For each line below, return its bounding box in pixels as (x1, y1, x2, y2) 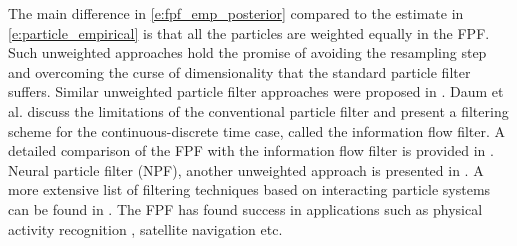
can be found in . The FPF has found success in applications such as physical (8, 198, 483, 219)
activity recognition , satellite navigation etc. (8, 218, 283, 239)
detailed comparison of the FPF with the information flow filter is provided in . (8, 140, 494, 161)
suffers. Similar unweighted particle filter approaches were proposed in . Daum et (8, 81, 504, 102)
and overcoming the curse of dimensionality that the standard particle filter (8, 61, 471, 82)
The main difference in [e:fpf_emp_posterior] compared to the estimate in (8, 3, 464, 23)
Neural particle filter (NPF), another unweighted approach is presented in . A (8, 159, 484, 180)
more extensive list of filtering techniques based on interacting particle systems (8, 179, 491, 200)
